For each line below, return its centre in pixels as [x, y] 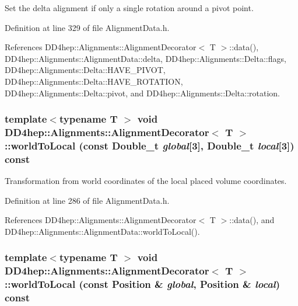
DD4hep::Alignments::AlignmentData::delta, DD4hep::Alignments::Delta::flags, [146, 58]
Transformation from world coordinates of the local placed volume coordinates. [146, 181]
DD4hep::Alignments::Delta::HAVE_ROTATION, [94, 81]
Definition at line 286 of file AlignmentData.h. [87, 200]
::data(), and [252, 220]
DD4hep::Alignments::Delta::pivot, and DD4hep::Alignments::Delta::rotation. [143, 93]
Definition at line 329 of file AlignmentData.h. [87, 27]
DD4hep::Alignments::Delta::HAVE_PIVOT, [85, 70]
